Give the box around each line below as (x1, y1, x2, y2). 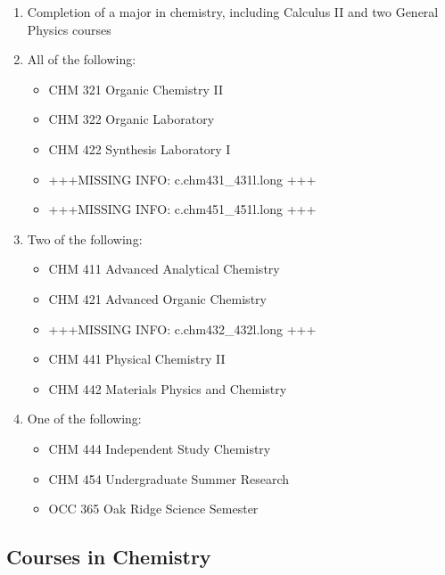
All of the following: (27, 50, 136, 69)
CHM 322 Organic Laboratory (48, 110, 215, 128)
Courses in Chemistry (6, 543, 211, 571)
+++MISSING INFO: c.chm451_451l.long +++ (48, 200, 317, 218)
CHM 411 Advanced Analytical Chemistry (48, 259, 280, 278)
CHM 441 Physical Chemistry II (48, 349, 226, 368)
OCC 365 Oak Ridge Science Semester (48, 499, 259, 518)
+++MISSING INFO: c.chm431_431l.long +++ (48, 169, 317, 188)
